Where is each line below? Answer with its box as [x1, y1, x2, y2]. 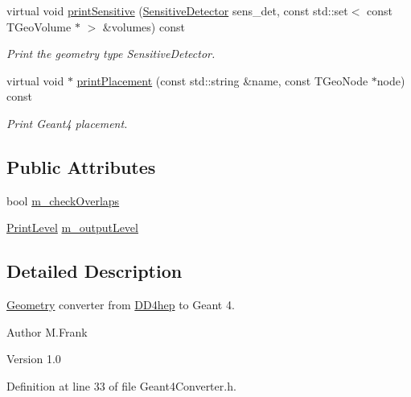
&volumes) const [102, 18, 185, 35]
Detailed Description [6, 258, 183, 283]
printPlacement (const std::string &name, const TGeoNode [76, 72, 368, 89]
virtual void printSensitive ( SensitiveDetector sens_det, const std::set [6, 2, 348, 19]
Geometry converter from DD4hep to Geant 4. [6, 296, 235, 313]
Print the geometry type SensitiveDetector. [6, 45, 216, 62]
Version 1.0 [6, 350, 61, 367]
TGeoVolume [6, 18, 72, 35]
